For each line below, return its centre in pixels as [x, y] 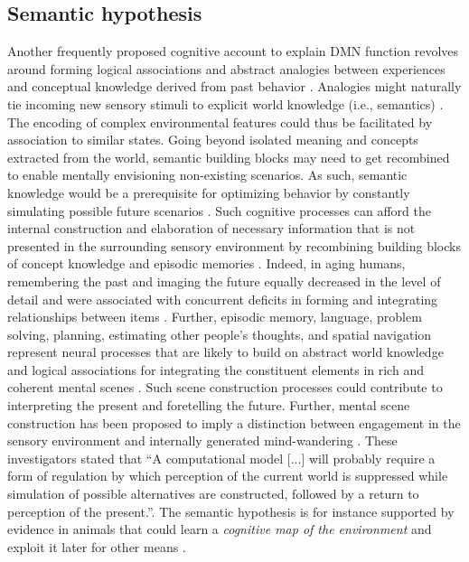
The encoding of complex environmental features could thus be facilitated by [220, 122]
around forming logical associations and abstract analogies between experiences [226, 68]
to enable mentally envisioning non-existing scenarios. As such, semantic [207, 175]
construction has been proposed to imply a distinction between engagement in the [234, 422]
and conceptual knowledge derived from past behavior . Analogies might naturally [234, 86]
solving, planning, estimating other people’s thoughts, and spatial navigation [220, 334]
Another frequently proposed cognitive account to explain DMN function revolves [233, 51]
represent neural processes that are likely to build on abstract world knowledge [225, 352]
